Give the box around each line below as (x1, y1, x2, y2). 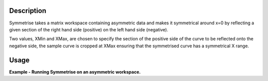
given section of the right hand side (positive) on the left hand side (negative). (9, 26, 168, 32)
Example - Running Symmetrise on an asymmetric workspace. (9, 69, 141, 75)
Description (9, 6, 47, 15)
